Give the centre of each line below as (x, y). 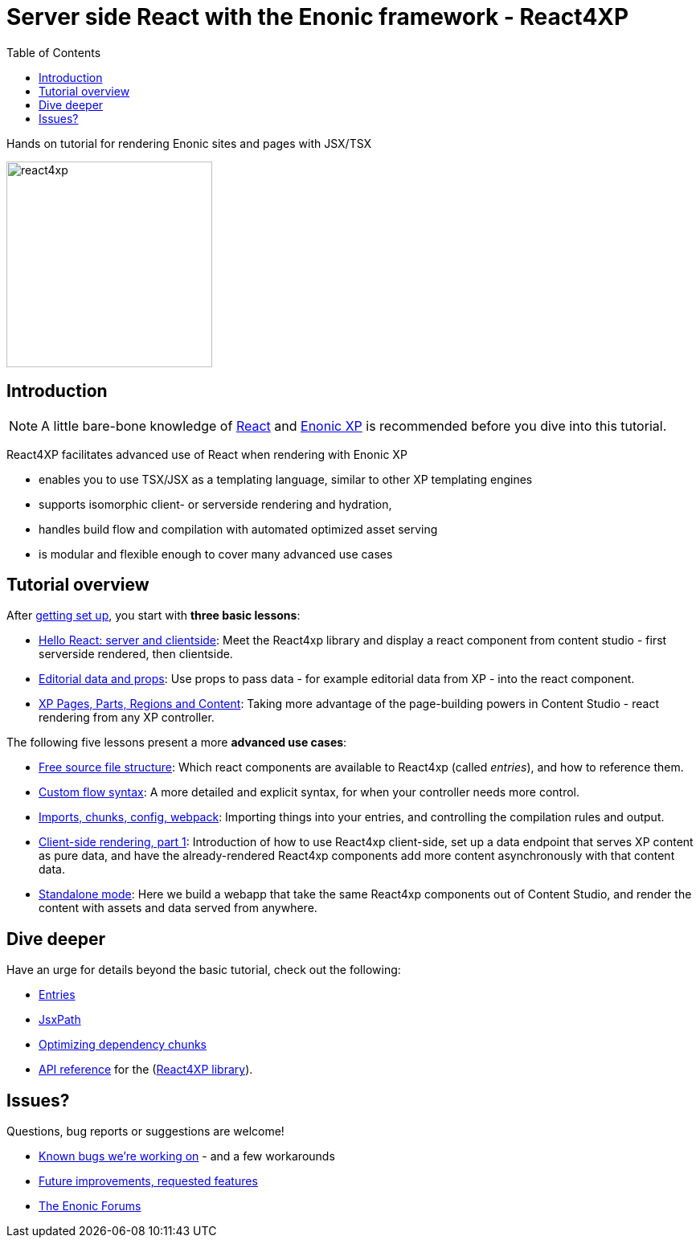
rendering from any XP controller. (127, 718)
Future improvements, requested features (148, 1181)
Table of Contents (54, 52)
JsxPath (60, 1020)
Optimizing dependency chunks (123, 1045)
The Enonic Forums (90, 1206)
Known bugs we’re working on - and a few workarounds (187, 1156)
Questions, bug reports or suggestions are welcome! (145, 1131)
